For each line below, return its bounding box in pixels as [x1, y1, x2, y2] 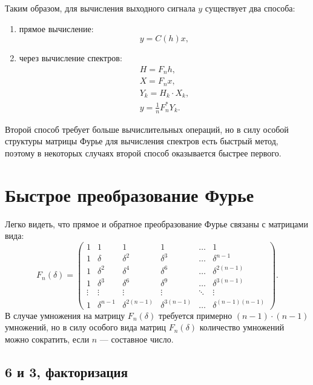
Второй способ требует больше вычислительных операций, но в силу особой [5, 122, 289, 135]
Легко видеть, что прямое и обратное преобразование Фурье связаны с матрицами [5, 217, 308, 230]
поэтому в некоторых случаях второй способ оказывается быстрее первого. [5, 146, 282, 159]
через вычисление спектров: [19, 52, 122, 64]
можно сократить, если [5, 332, 90, 345]
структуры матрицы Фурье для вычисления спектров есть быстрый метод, [5, 135, 278, 147]
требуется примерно [158, 309, 232, 321]
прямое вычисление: [19, 22, 94, 35]
